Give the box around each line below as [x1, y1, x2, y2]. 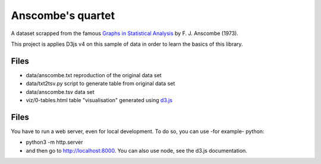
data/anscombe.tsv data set [26, 88, 95, 95]
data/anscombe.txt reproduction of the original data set [26, 71, 162, 78]
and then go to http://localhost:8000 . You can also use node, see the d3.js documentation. [26, 147, 248, 154]
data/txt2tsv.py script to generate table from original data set [26, 80, 175, 87]
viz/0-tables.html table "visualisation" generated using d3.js [26, 97, 172, 104]
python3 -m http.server [26, 138, 83, 146]
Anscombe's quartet [11, 9, 115, 22]
